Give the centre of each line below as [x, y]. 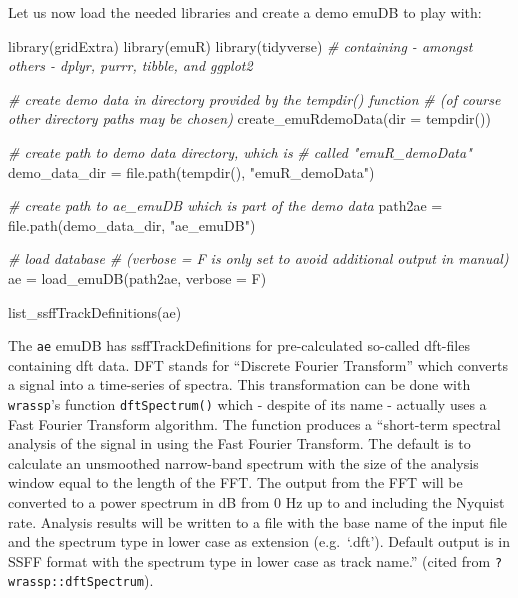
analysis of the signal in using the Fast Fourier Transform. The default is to [239, 443]
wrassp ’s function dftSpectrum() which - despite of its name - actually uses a [247, 403]
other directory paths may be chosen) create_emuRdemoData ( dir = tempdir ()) [249, 118]
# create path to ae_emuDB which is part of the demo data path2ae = [225, 205]
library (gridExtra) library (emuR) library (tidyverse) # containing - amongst [240, 45]
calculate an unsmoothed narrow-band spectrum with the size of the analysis [243, 462]
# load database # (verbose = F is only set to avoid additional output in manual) [258, 258]
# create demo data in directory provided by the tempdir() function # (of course [254, 98]
